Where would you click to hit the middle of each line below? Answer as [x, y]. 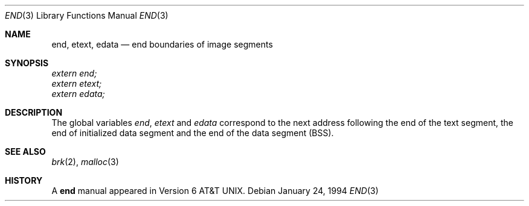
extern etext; [77, 83]
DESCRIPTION [34, 112]
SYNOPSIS [27, 63]
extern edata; [78, 94]
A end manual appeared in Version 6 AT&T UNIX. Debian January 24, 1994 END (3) [215, 191]
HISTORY [24, 180]
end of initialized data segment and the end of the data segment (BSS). [193, 133]
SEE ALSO [25, 151]
